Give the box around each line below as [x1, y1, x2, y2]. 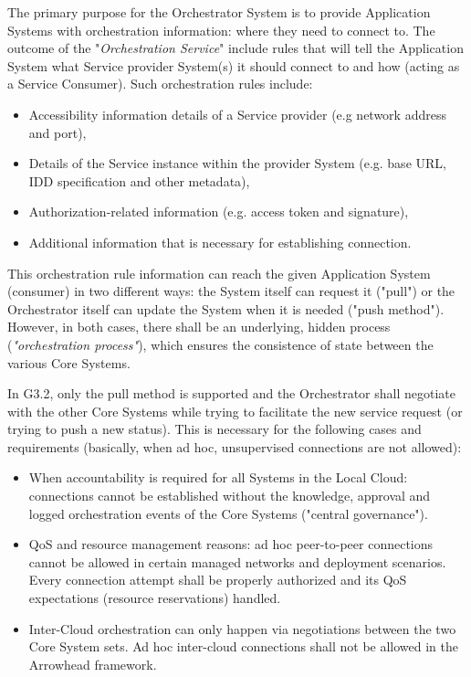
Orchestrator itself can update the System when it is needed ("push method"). [7, 299, 445, 318]
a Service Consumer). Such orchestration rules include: [7, 74, 313, 93]
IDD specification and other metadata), [28, 171, 250, 190]
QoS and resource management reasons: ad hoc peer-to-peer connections [28, 534, 434, 554]
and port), [28, 122, 87, 142]
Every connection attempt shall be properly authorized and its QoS [28, 570, 407, 589]
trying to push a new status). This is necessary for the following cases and [7, 419, 422, 439]
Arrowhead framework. [28, 654, 157, 673]
